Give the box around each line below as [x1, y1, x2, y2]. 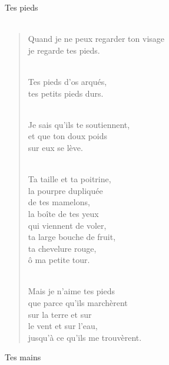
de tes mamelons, [28, 196, 90, 208]
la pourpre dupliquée [28, 184, 103, 196]
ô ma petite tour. [28, 254, 90, 266]
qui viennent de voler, [28, 219, 107, 231]
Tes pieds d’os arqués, [28, 75, 107, 87]
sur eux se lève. [28, 141, 83, 153]
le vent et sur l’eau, [28, 320, 98, 332]
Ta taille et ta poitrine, [28, 173, 111, 185]
